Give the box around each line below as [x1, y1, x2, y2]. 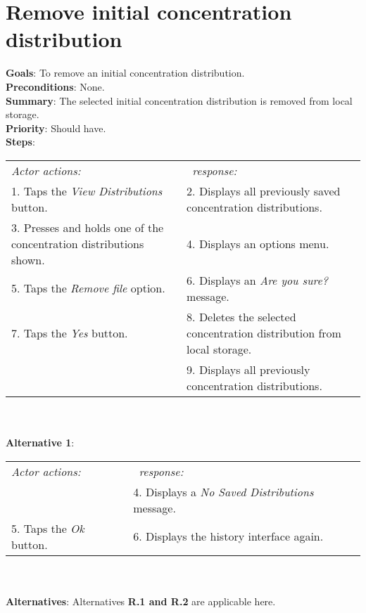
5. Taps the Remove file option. [11, 280, 165, 297]
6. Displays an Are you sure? [187, 271, 329, 288]
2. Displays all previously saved [187, 182, 341, 199]
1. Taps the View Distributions [11, 182, 163, 199]
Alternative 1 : [6, 435, 75, 450]
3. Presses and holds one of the [11, 219, 164, 235]
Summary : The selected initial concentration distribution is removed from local [6, 93, 353, 108]
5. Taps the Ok [11, 520, 84, 536]
